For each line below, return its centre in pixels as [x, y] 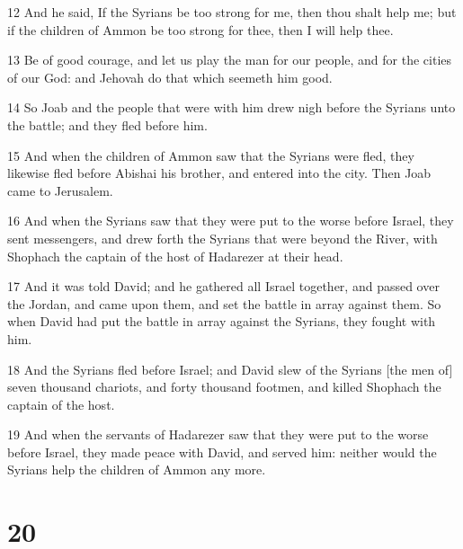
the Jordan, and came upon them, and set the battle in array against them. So [224, 303]
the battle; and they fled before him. [107, 124]
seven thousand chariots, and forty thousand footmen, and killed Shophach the [224, 387]
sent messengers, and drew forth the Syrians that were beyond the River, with [223, 238]
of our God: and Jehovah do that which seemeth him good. [170, 77]
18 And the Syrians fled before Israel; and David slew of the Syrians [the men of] [230, 369]
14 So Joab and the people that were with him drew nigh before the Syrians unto [231, 107]
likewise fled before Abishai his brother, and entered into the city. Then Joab [219, 173]
